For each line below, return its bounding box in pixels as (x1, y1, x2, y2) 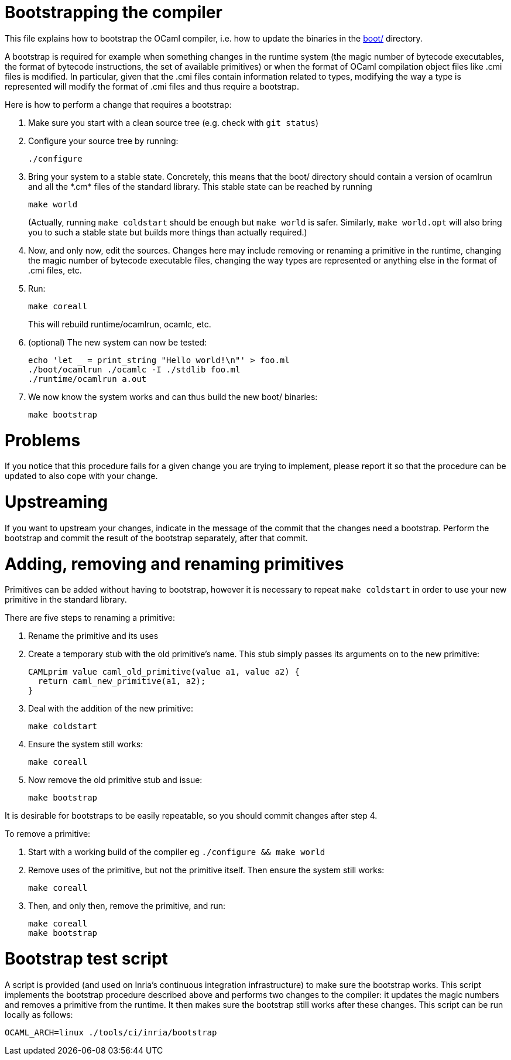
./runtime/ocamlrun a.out (28, 374, 147, 384)
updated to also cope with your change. (5, 471, 158, 481)
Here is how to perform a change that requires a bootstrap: (5, 99, 232, 110)
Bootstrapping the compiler (5, 2, 222, 22)
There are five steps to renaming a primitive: (5, 613, 175, 623)
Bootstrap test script (5, 949, 168, 969)
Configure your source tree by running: (28, 135, 179, 146)
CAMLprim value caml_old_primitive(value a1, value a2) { (28, 667, 300, 677)
